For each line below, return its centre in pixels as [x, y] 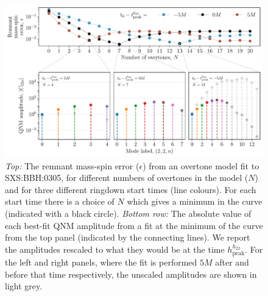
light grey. [24, 286]
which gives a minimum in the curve [195, 201]
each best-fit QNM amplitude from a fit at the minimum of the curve [134, 225]
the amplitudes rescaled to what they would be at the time [115, 249]
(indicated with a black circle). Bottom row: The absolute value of [128, 213]
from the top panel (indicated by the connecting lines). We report [128, 237]
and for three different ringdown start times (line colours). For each [131, 189]
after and [232, 262]
